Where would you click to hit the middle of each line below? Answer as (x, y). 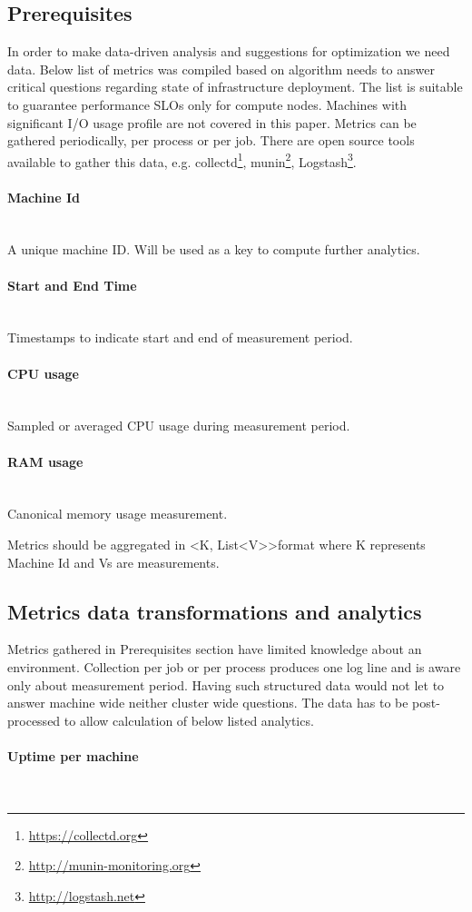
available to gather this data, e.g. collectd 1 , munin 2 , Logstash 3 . (182, 160)
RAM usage (45, 461)
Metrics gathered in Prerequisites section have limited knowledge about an (215, 649)
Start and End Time (72, 285)
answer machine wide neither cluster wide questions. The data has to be (208, 703)
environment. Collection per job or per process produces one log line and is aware (234, 666)
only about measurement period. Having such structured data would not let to (226, 684)
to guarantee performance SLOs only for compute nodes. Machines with (207, 104)
